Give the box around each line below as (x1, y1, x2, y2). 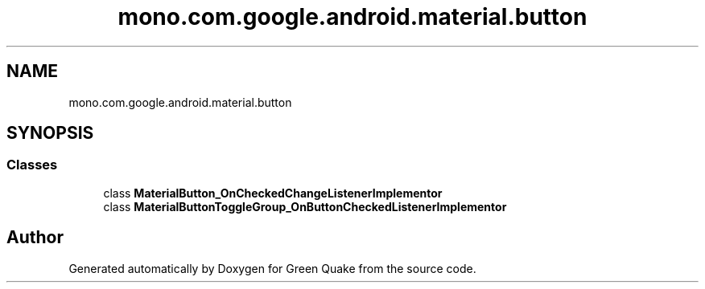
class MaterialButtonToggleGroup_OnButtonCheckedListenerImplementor (103, 199, 507, 214)
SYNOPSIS (6, 123, 94, 144)
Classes (6, 157, 58, 173)
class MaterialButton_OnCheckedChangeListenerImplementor (103, 185, 443, 200)
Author (6, 227, 64, 248)
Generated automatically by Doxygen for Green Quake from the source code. (68, 261, 476, 275)
